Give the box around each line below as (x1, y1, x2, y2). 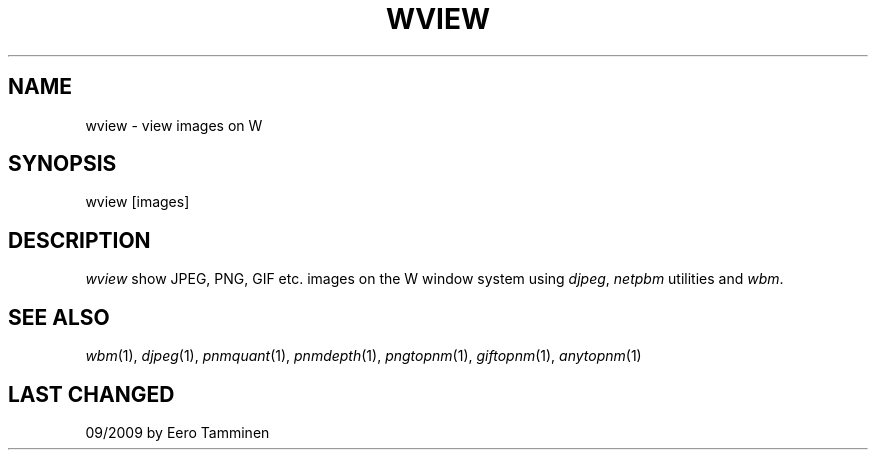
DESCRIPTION (8, 227, 151, 253)
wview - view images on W (85, 116, 263, 134)
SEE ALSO (8, 304, 110, 330)
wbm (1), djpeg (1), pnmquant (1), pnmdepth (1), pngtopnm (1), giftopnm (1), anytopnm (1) (85, 347, 642, 365)
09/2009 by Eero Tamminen (85, 423, 270, 441)
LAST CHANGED (8, 381, 175, 407)
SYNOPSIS (8, 151, 117, 177)
